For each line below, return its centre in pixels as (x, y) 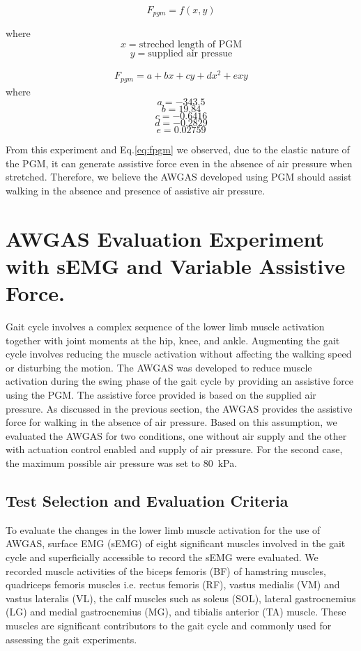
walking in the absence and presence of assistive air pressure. (136, 190)
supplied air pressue (190, 54)
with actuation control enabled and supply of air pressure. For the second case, (174, 449)
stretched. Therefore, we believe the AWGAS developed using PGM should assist (179, 177)
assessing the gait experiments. (71, 639)
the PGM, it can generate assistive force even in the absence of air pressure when (179, 163)
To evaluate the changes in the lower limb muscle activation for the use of (163, 529)
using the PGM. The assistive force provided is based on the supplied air (161, 395)
